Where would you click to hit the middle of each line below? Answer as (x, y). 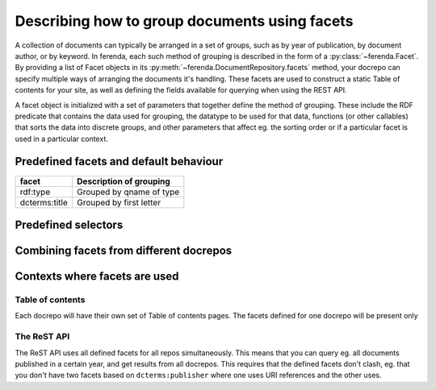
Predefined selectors (69, 225)
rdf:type (35, 192)
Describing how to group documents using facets (184, 21)
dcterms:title (44, 202)
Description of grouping (124, 181)
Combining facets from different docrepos (124, 251)
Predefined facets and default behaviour (119, 162)
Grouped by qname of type (128, 192)
